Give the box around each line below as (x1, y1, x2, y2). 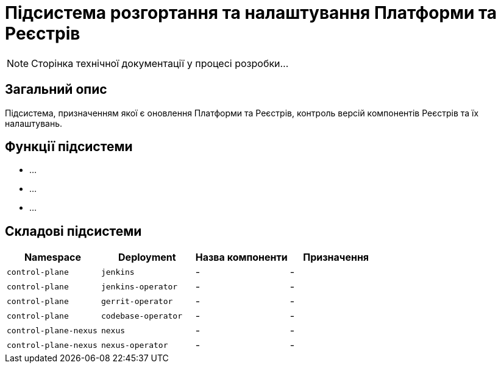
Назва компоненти (195, 251, 288, 264)
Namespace (24, 251, 81, 264)
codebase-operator (101, 311, 182, 320)
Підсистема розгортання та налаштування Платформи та (5, 2, 497, 23)
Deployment (118, 251, 176, 264)
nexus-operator (101, 340, 168, 350)
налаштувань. (5, 118, 62, 129)
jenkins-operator (101, 281, 178, 291)
